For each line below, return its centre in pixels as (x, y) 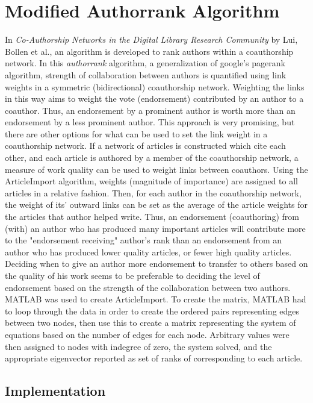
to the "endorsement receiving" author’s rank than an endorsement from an (144, 240)
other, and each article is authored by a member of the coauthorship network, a (152, 158)
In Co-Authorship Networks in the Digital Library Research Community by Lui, (151, 39)
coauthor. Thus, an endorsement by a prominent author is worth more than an (150, 110)
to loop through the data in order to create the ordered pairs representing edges (152, 311)
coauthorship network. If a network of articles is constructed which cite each (145, 145)
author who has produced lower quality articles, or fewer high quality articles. (148, 251)
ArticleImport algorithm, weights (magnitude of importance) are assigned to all (151, 181)
